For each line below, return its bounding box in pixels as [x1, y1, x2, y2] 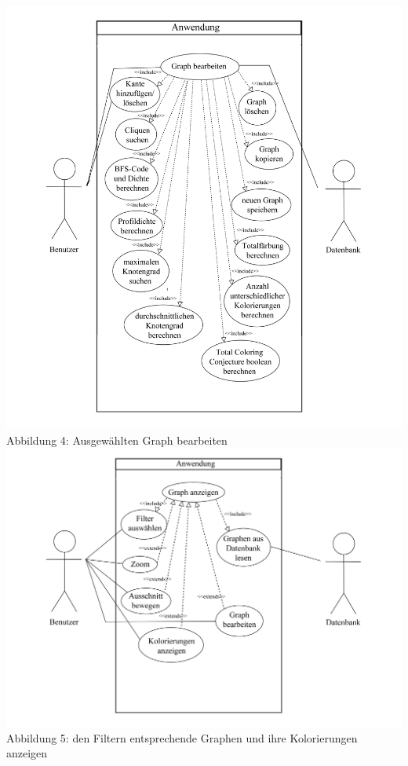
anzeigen [6, 745, 48, 761]
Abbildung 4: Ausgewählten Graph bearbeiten [6, 431, 228, 448]
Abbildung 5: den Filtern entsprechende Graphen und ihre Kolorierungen [6, 729, 358, 746]
